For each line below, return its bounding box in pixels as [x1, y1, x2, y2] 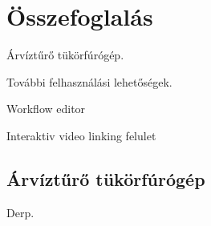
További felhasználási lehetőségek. [6, 73, 172, 90]
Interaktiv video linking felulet [6, 127, 156, 143]
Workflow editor [6, 100, 86, 117]
